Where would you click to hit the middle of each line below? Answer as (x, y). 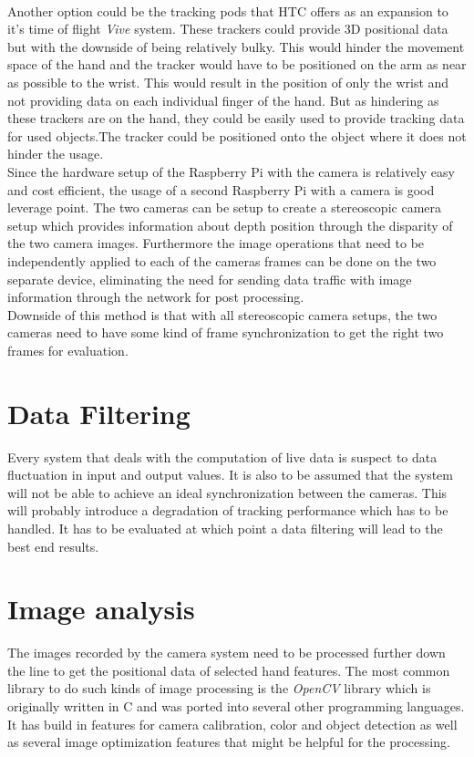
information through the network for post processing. (156, 297)
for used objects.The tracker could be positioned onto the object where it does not (237, 135)
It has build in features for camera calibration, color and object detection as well (232, 724)
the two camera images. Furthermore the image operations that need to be (216, 243)
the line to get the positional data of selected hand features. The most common (229, 670)
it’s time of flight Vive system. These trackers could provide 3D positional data (228, 29)
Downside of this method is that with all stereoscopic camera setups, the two (222, 314)
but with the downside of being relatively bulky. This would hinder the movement (236, 46)
